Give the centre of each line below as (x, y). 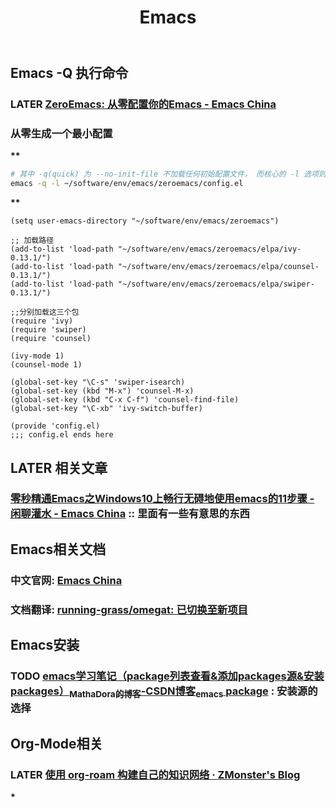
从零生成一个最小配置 (61, 134)
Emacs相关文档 (58, 549)
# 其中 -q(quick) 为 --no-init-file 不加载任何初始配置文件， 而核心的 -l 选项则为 (172, 174)
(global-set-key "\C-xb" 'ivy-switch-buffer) (106, 409)
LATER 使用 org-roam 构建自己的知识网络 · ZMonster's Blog (155, 774)
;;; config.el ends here (62, 435)
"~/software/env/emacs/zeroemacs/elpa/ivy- (209, 249)
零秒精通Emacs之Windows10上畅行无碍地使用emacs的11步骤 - (162, 499)
